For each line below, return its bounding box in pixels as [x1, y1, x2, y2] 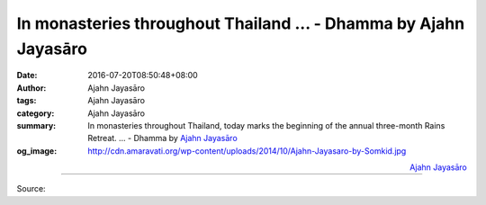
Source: [16, 183, 46, 194]
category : [16, 108, 55, 119]
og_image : [16, 145, 58, 156]
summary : [16, 120, 57, 130]
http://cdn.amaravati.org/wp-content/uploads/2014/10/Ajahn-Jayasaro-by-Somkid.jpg [87, 145, 407, 156]
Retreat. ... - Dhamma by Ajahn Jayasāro [87, 133, 238, 144]
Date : [16, 70, 38, 81]
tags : [16, 95, 37, 106]
